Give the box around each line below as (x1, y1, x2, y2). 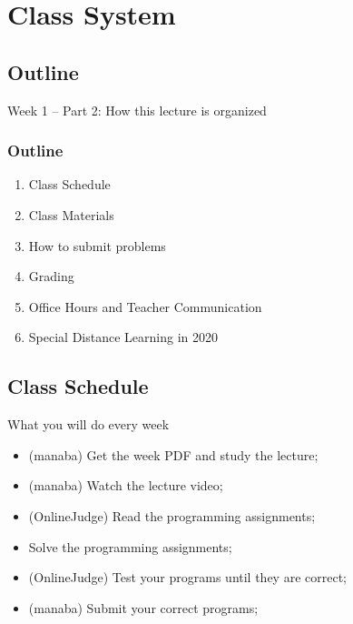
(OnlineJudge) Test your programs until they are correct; (28, 568, 348, 587)
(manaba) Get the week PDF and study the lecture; (28, 445, 319, 464)
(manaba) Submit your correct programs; (28, 598, 259, 617)
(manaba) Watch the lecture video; (28, 476, 223, 495)
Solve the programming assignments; (28, 537, 232, 556)
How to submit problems (28, 236, 166, 255)
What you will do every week (7, 415, 170, 434)
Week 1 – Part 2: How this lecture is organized (7, 100, 267, 119)
